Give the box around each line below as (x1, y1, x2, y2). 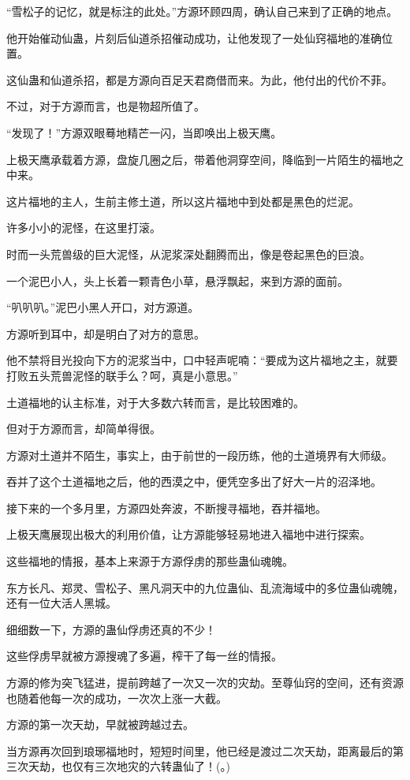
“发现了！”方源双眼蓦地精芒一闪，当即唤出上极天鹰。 (6, 124, 282, 140)
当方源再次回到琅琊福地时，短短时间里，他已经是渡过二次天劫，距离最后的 (6, 742, 393, 759)
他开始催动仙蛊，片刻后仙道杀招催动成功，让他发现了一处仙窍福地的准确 (6, 29, 382, 46)
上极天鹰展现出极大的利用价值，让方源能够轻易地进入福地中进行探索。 (6, 526, 371, 543)
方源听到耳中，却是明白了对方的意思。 (6, 325, 205, 341)
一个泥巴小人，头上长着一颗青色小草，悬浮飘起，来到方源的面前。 (6, 272, 348, 289)
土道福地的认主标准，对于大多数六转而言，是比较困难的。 (6, 394, 304, 410)
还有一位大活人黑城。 (6, 595, 117, 611)
